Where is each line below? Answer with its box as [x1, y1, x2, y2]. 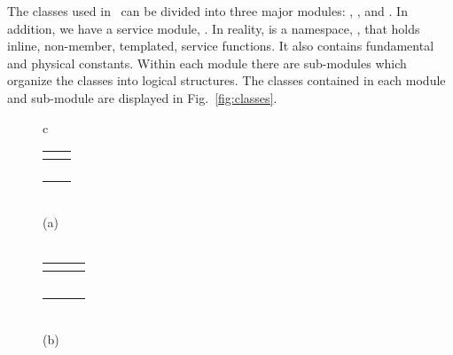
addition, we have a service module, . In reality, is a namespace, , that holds [7, 19, 420, 37]
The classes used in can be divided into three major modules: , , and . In [7, 2, 408, 20]
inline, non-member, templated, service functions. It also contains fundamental [7, 36, 434, 55]
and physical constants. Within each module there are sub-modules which [7, 53, 407, 72]
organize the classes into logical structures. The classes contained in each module [7, 71, 446, 90]
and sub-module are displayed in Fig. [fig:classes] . [7, 88, 277, 106]
